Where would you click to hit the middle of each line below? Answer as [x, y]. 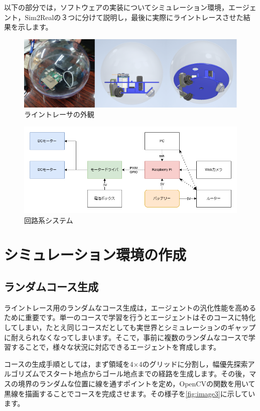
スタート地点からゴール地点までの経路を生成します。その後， [148, 374]
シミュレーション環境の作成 [95, 254]
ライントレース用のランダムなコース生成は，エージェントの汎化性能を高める [130, 307]
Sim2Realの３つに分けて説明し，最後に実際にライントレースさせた [134, 17]
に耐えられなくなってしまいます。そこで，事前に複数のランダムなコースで [126, 337]
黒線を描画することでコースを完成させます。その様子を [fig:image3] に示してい [130, 393]
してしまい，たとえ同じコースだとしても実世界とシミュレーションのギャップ [130, 327]
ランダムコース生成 [51, 286]
